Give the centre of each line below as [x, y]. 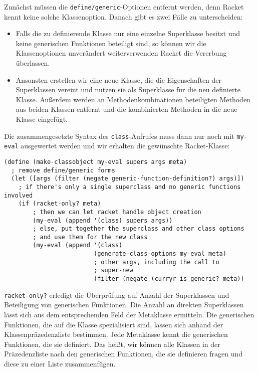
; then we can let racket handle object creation [117, 212]
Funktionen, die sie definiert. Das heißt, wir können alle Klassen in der [112, 344]
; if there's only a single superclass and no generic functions [130, 187]
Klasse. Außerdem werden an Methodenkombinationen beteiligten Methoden [133, 99]
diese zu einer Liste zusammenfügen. [60, 363]
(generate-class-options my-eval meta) [160, 254]
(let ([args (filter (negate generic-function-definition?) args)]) [128, 179]
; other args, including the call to [156, 262]
